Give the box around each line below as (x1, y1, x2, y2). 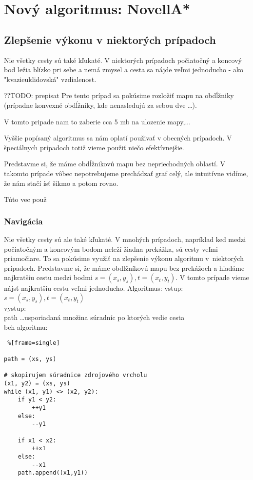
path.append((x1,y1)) (18, 469, 88, 477)
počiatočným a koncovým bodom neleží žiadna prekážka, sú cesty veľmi (4, 243, 218, 254)
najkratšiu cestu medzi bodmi (4, 272, 93, 282)
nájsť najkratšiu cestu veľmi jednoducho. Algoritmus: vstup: (4, 283, 183, 293)
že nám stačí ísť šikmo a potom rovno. (4, 178, 118, 188)
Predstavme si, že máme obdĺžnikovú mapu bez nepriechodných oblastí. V (4, 159, 225, 169)
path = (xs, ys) (4, 355, 57, 362)
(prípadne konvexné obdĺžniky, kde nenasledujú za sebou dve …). (4, 100, 197, 110)
